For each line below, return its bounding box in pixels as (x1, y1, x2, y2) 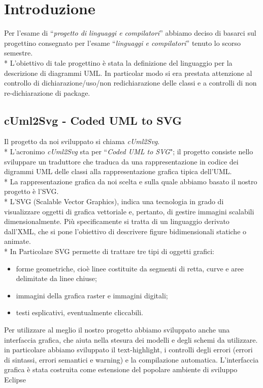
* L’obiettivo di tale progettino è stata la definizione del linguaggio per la (4, 57, 233, 68)
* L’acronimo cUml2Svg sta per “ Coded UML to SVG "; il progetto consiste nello (4, 146, 253, 157)
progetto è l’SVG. (4, 186, 59, 197)
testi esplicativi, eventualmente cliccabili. (16, 307, 143, 318)
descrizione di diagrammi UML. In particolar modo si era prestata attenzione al (4, 67, 252, 78)
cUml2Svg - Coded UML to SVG (4, 112, 182, 128)
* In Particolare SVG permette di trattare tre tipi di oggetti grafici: (4, 246, 214, 257)
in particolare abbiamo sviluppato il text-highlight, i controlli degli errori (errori (4, 344, 253, 355)
